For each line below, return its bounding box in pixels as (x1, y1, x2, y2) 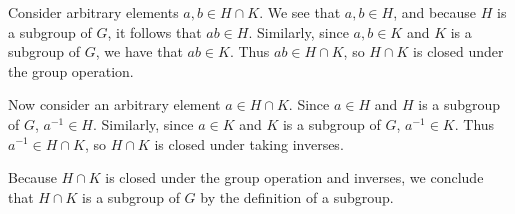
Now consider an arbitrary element (8, 94, 221, 115)
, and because (393, 2, 477, 22)
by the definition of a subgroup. (200, 186, 394, 207)
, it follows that (107, 21, 202, 42)
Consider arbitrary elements (8, 2, 179, 22)
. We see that (259, 2, 341, 22)
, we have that (95, 41, 183, 62)
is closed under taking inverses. (154, 133, 344, 154)
